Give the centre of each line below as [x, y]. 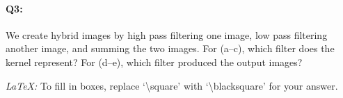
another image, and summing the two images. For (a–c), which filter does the [170, 48]
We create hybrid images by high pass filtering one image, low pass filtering [167, 34]
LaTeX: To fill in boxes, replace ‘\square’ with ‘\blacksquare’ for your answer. [172, 85]
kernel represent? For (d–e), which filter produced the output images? [154, 62]
